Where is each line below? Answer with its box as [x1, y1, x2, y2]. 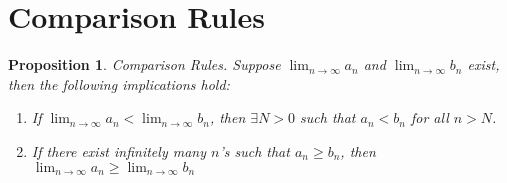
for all [410, 107, 449, 128]
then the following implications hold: [8, 73, 230, 94]
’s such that [219, 140, 290, 161]
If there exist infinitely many [31, 140, 206, 161]
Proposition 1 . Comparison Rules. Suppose [8, 54, 281, 75]
